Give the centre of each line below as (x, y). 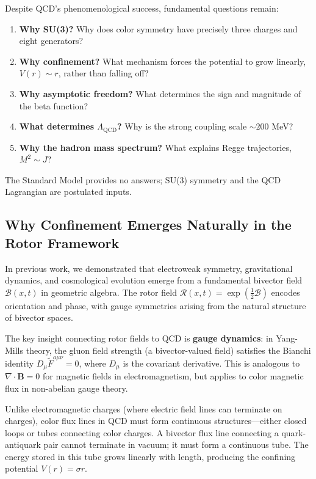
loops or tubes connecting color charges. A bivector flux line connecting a (142, 432)
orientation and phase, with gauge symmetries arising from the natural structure (156, 305)
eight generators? (51, 41)
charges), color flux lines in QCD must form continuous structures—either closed (156, 421)
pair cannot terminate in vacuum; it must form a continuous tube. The (176, 444)
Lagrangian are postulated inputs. (68, 192)
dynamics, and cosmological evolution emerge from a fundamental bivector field (154, 280)
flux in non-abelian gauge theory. (66, 388)
